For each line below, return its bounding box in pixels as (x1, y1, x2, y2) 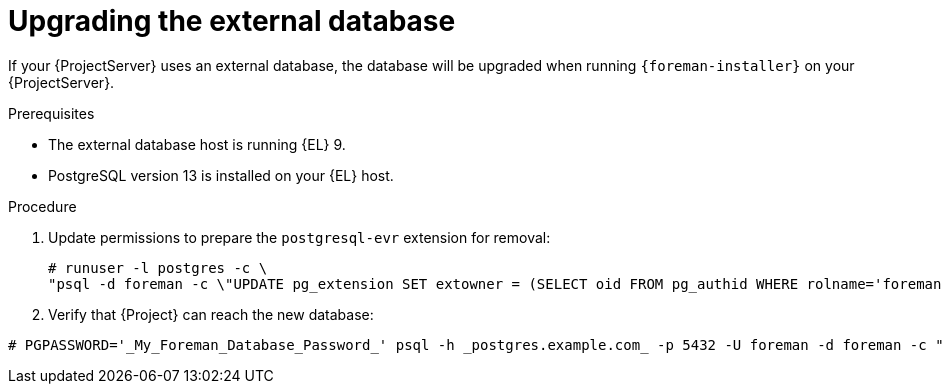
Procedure (8, 197, 77, 215)
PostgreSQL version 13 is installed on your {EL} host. (48, 166, 394, 184)
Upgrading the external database (8, 4, 456, 38)
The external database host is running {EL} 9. (48, 135, 346, 153)
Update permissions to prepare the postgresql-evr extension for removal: (48, 228, 551, 246)
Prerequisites (8, 104, 95, 122)
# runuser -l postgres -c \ (48, 259, 268, 276)
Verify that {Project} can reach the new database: (48, 305, 374, 323)
